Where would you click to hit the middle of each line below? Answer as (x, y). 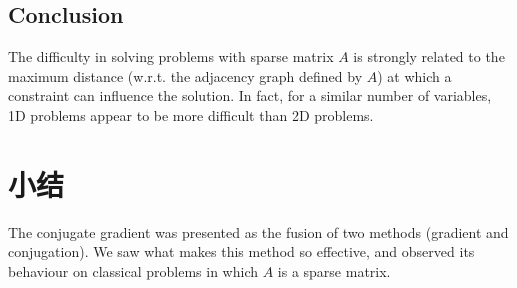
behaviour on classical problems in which (133, 270)
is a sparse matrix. (334, 270)
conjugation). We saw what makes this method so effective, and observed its (241, 251)
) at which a (414, 75)
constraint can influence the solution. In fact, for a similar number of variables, (250, 95)
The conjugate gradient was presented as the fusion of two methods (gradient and (258, 231)
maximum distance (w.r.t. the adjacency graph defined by (185, 75)
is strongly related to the (429, 56)
